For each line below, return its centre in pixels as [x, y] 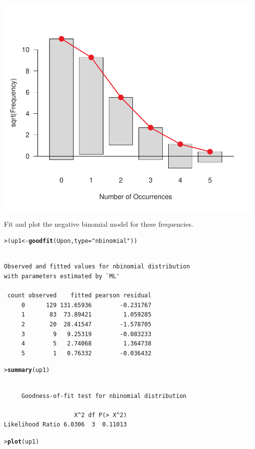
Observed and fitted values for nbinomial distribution [97, 267]
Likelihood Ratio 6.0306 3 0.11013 [65, 425]
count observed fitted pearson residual [79, 296]
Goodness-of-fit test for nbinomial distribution [104, 396]
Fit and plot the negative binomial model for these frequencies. [99, 224]
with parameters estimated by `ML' [62, 277]
